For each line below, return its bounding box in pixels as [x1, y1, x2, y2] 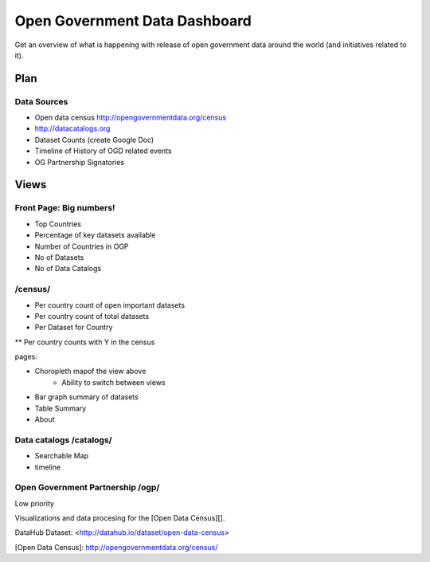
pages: [14, 352, 37, 362]
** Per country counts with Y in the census [14, 337, 155, 347]
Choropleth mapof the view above [34, 367, 147, 376]
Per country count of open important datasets [34, 300, 186, 310]
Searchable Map [34, 451, 89, 461]
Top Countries [34, 219, 81, 229]
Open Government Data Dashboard [14, 12, 252, 29]
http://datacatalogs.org [34, 124, 111, 133]
